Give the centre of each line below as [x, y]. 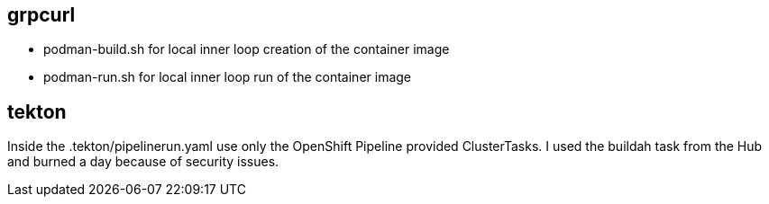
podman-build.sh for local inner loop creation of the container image [247, 49]
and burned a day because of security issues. [143, 162]
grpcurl [41, 15]
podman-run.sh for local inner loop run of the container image [228, 77]
